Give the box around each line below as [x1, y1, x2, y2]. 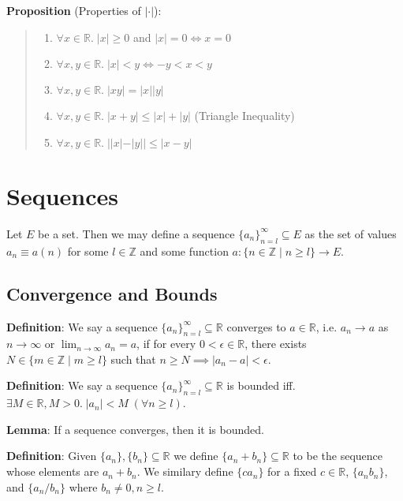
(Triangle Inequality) [194, 107, 295, 124]
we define [174, 447, 218, 464]
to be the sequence [293, 447, 383, 464]
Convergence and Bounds [6, 281, 218, 305]
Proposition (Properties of [6, 2, 141, 18]
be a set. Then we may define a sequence [38, 225, 235, 241]
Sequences [6, 179, 118, 211]
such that [110, 350, 156, 367]
